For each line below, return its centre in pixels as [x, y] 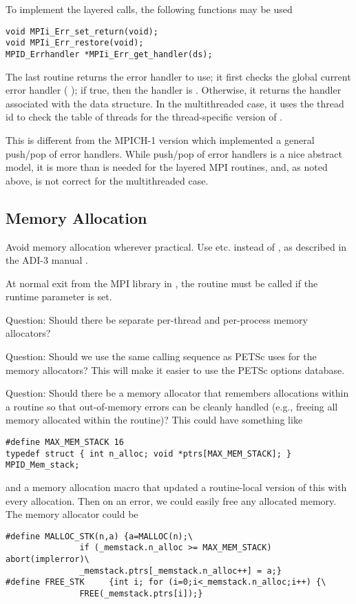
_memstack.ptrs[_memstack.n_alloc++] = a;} [180, 571]
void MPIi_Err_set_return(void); [82, 31]
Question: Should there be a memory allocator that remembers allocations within [177, 393]
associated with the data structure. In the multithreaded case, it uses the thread [175, 103]
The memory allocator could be [72, 514]
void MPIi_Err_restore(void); [75, 43]
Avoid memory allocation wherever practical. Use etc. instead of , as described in [176, 246]
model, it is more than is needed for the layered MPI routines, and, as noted [167, 167]
